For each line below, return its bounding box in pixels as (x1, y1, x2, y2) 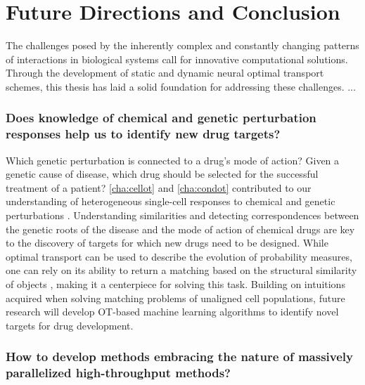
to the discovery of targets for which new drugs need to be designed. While (6, 235, 328, 250)
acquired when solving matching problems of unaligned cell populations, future (6, 290, 345, 305)
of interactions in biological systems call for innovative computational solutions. (6, 51, 348, 66)
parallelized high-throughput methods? (6, 364, 231, 381)
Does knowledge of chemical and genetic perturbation (6, 109, 316, 126)
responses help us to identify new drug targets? (6, 125, 281, 143)
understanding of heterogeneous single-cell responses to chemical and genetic (6, 194, 335, 209)
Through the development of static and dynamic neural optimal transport (6, 65, 324, 80)
